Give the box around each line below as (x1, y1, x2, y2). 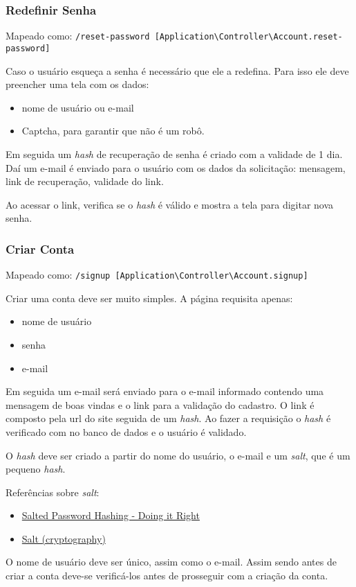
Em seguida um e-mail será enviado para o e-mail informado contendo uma (6, 384, 324, 398)
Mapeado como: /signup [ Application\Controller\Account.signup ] (6, 268, 308, 282)
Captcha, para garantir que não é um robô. (21, 123, 205, 138)
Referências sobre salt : (6, 484, 100, 499)
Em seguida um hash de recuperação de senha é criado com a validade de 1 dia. (6, 146, 343, 161)
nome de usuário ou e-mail (21, 100, 134, 114)
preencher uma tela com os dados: (6, 77, 149, 91)
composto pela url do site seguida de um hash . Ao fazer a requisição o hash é (6, 411, 331, 426)
